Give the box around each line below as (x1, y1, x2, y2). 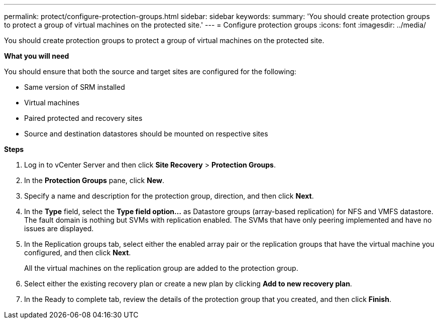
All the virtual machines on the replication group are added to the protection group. (24, 264, 298, 272)
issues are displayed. (24, 224, 94, 233)
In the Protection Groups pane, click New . (24, 176, 164, 185)
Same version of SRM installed (24, 83, 125, 91)
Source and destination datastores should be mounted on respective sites (24, 129, 268, 138)
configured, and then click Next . (24, 248, 131, 257)
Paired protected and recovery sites (24, 114, 143, 122)
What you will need (4, 52, 69, 60)
